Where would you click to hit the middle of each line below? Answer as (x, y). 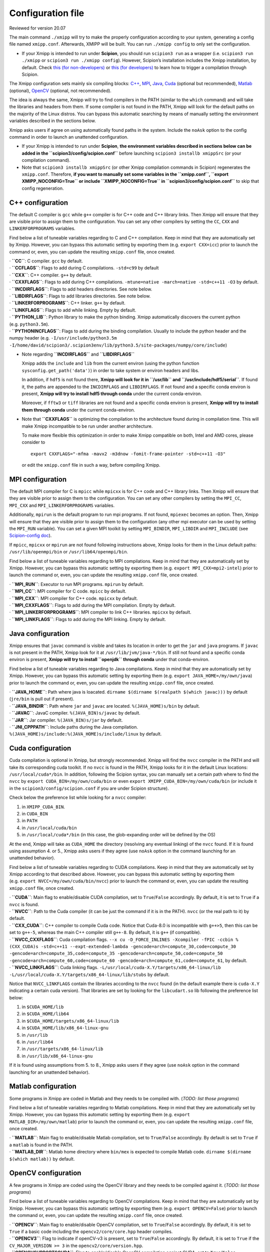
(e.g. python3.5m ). (29, 324)
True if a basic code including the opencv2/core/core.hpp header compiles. (91, 1231)
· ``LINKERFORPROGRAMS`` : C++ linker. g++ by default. (67, 303)
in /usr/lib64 (37, 1042)
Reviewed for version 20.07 (37, 28)
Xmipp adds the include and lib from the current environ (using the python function (110, 364)
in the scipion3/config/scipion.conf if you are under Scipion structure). (89, 788)
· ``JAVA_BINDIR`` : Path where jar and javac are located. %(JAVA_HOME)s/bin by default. (104, 706)
